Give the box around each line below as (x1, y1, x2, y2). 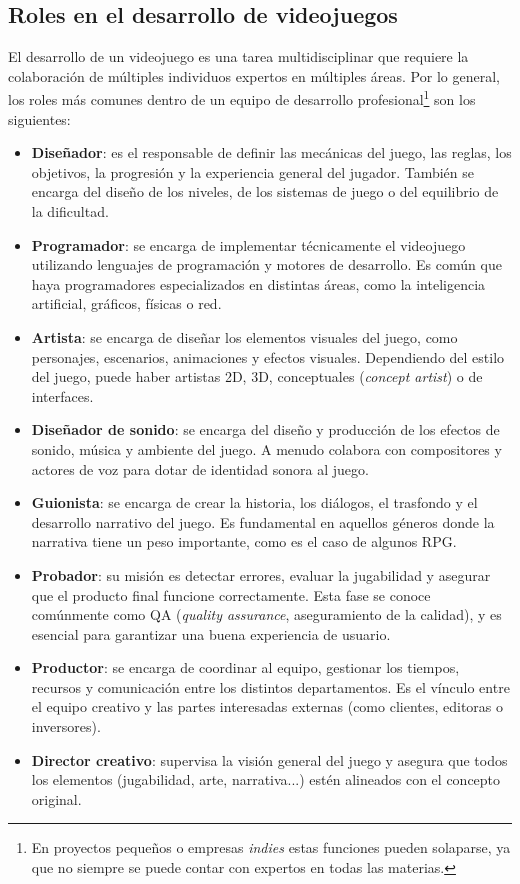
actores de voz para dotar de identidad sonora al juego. (31, 458, 369, 479)
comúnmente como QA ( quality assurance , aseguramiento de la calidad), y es (31, 604, 502, 625)
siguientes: (8, 108, 71, 129)
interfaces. (31, 385, 94, 406)
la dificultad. (31, 201, 109, 222)
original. (31, 788, 82, 809)
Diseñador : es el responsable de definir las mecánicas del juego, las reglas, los (31, 142, 512, 163)
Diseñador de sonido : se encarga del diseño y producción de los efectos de (31, 419, 500, 440)
